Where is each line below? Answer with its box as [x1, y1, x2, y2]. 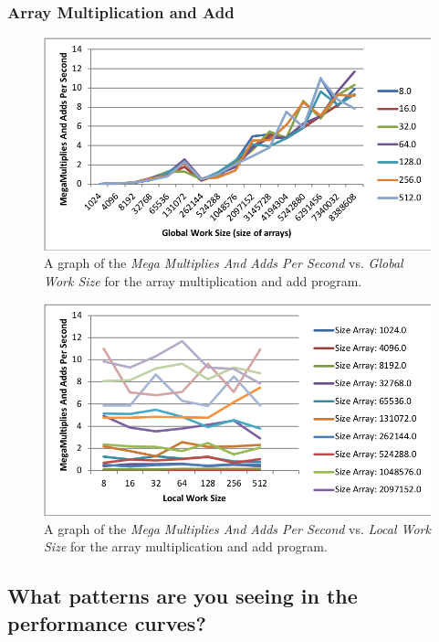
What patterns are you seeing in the [7, 582, 358, 610]
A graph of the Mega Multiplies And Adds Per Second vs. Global [44, 253, 403, 273]
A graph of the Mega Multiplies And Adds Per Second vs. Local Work [44, 519, 431, 538]
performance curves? [7, 608, 206, 637]
